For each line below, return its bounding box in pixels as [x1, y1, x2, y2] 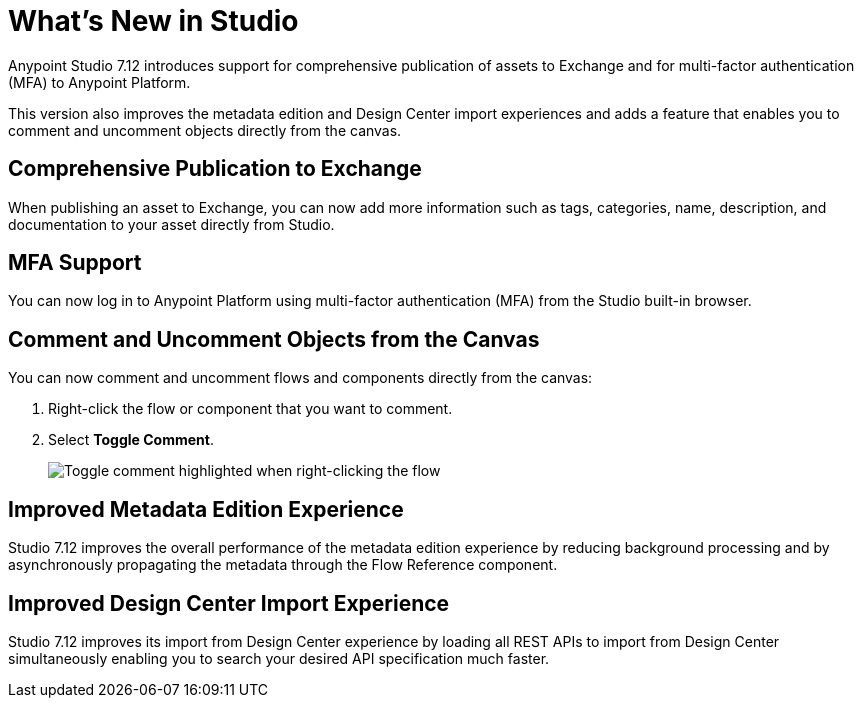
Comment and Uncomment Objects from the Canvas [8, 326, 540, 352]
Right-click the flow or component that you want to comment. [48, 400, 453, 418]
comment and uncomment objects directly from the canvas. [8, 121, 402, 139]
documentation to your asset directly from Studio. [8, 215, 335, 233]
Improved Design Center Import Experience [8, 590, 450, 616]
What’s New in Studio [8, 4, 299, 38]
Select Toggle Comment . [48, 431, 214, 449]
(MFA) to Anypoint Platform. [8, 73, 191, 91]
